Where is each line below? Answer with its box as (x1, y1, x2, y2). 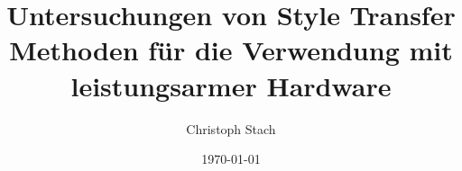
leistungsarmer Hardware (70, 67, 392, 103)
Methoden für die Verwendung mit (9, 31, 453, 68)
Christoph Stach (186, 119, 276, 138)
